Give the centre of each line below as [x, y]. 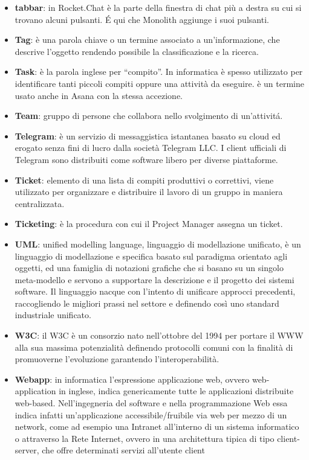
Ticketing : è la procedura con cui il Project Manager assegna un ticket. [149, 224]
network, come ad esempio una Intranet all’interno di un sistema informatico [157, 426]
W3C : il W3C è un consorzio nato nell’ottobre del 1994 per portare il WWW [159, 335]
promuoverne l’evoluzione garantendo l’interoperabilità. [117, 359]
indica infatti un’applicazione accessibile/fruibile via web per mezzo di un [151, 414]
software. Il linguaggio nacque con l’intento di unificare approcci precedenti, [155, 291]
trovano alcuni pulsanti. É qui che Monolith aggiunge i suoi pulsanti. [142, 19]
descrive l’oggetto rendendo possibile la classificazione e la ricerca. [137, 51]
